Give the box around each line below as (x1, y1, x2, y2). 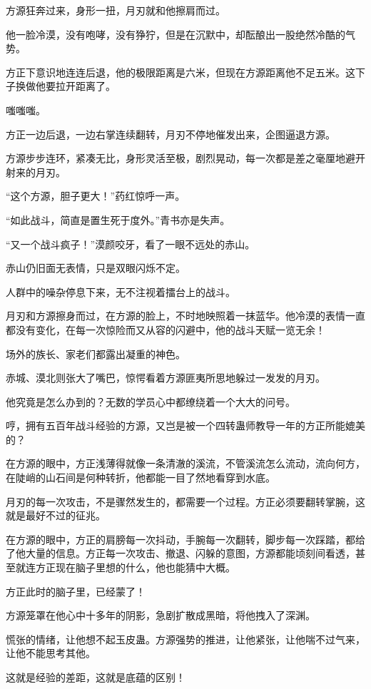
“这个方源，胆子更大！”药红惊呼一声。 (6, 188, 185, 203)
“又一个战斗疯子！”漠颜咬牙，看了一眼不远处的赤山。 (6, 236, 255, 251)
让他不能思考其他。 (6, 645, 96, 660)
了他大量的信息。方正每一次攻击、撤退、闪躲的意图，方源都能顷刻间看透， (6, 546, 355, 561)
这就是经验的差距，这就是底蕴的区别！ (6, 670, 185, 684)
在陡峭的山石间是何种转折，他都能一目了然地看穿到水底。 (6, 470, 275, 485)
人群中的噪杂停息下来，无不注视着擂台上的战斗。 (6, 284, 235, 299)
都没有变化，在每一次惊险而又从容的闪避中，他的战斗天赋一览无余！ (6, 322, 325, 337)
